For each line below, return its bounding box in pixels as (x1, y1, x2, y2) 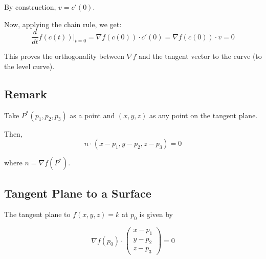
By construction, (4, 2, 56, 12)
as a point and (70, 110, 115, 120)
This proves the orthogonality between (4, 51, 125, 61)
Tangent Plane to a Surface (4, 185, 151, 201)
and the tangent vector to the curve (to (138, 51, 262, 61)
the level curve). (4, 60, 55, 71)
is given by (139, 209, 173, 220)
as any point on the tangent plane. (149, 110, 258, 120)
